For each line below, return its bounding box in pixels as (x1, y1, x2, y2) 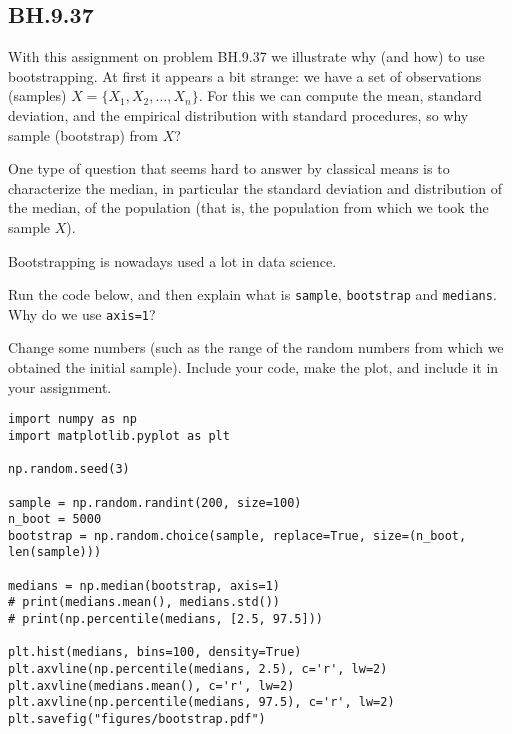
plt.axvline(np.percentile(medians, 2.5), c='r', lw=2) (8, 662, 388, 677)
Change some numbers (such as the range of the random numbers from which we (8, 337, 504, 358)
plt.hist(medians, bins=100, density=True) (8, 645, 302, 660)
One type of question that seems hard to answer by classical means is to (8, 158, 450, 179)
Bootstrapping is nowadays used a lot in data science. (8, 250, 337, 271)
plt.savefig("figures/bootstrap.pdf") (8, 712, 266, 727)
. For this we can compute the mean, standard (198, 85, 482, 106)
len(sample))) (8, 545, 102, 560)
